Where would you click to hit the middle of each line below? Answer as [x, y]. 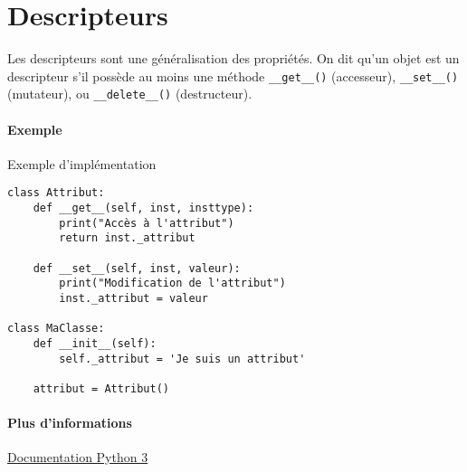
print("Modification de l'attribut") [172, 283]
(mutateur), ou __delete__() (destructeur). [130, 94]
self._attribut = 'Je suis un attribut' [182, 359]
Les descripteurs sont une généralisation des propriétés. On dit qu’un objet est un [233, 58]
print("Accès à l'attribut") [147, 223]
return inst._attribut [127, 238]
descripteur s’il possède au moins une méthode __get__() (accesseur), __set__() [233, 76]
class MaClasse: [56, 329]
